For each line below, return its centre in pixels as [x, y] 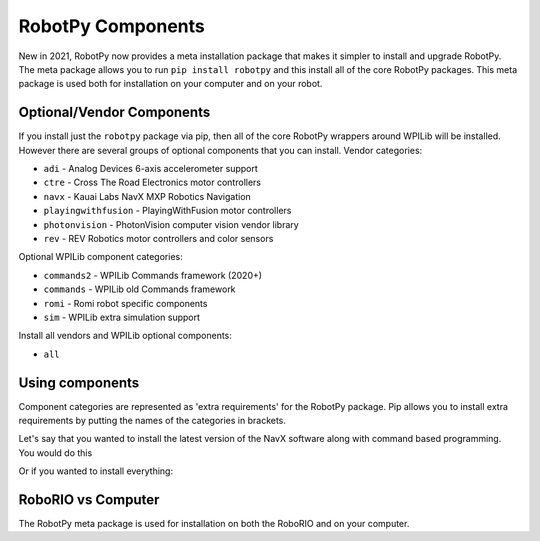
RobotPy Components [111, 26]
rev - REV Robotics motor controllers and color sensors [158, 238]
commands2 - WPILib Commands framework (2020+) [153, 275]
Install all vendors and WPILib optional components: [125, 336]
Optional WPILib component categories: [101, 257]
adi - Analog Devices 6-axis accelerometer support [151, 169]
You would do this [55, 452]
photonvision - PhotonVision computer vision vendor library [171, 224]
